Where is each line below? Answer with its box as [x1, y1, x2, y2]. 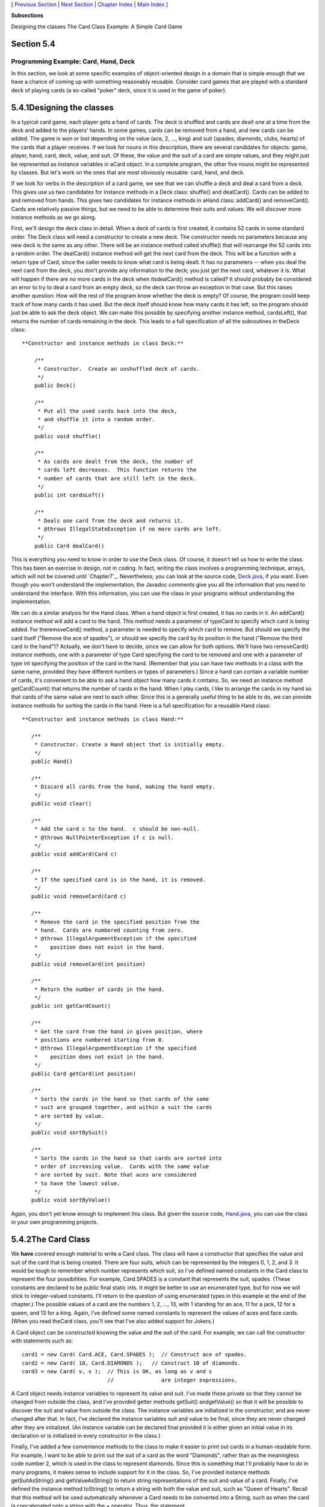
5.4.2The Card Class [11, 1235, 90, 1245]
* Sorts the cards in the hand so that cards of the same [34, 1095, 209, 1103]
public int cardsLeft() [34, 492, 105, 499]
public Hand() [31, 758, 73, 765]
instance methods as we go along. [11, 213, 96, 221]
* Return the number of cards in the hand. [34, 986, 165, 993]
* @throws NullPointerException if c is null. [34, 834, 175, 841]
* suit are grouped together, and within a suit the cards [34, 1104, 212, 1111]
